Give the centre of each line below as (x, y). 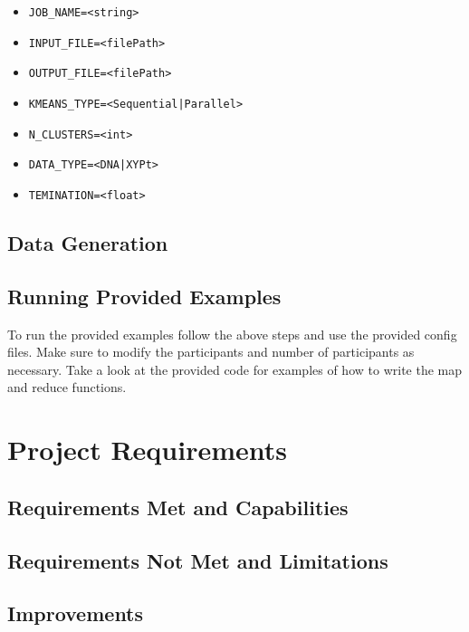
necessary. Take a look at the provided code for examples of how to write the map (235, 369)
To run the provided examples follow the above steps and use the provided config (232, 334)
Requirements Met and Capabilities (178, 507)
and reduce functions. (67, 387)
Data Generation (88, 242)
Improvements (76, 613)
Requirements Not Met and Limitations (198, 560)
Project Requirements (147, 450)
